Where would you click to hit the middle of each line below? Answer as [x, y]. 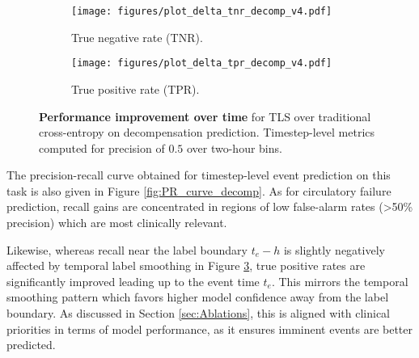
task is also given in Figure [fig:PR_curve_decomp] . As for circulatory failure [199, 190]
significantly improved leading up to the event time [133, 281]
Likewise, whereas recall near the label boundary [127, 249]
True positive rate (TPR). [135, 88]
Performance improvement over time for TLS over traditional [205, 116]
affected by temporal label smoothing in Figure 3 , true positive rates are [186, 265]
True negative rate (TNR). [137, 37]
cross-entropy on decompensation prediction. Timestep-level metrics [207, 132]
